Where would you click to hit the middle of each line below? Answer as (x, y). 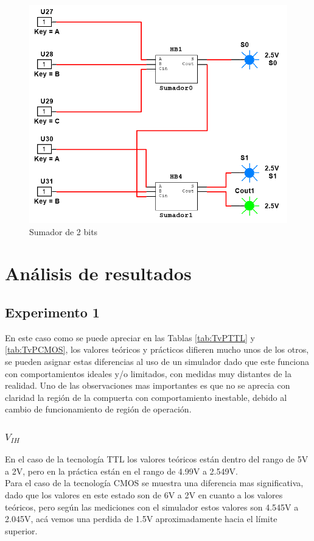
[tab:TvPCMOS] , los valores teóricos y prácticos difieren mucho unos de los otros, (157, 349)
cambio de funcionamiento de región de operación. (98, 409)
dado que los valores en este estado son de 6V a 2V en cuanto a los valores (144, 495)
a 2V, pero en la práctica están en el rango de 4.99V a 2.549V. (121, 471)
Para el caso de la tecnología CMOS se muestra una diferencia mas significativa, (154, 483)
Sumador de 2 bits (64, 231)
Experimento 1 (52, 312)
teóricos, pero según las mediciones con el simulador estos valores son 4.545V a (152, 507)
